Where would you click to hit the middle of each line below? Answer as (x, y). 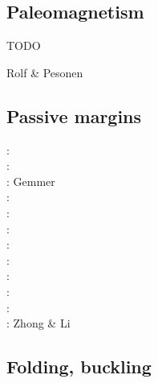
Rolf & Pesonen (45, 72)
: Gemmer (31, 181)
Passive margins (74, 115)
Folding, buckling (79, 367)
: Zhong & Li (38, 323)
